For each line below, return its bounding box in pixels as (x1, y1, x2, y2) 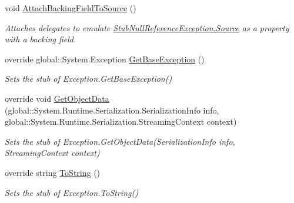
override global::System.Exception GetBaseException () (5, 52, 205, 65)
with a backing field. (5, 33, 76, 45)
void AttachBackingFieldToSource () (5, 2, 136, 14)
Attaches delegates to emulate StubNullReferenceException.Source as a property (5, 21, 289, 34)
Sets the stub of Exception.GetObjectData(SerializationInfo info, (5, 135, 235, 147)
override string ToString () (5, 166, 101, 178)
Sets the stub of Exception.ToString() (5, 186, 138, 198)
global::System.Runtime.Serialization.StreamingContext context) (5, 115, 237, 128)
